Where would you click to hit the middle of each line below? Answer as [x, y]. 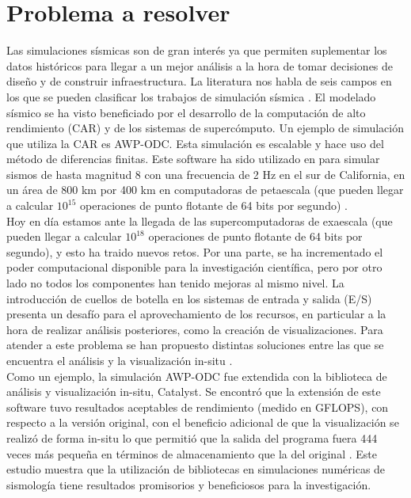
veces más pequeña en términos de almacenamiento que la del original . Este [192, 453]
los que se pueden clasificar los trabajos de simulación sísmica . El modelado [191, 96]
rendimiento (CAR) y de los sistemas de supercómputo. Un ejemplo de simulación [205, 128]
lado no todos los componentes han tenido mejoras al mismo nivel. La [175, 283]
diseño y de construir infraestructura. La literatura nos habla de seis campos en [199, 81]
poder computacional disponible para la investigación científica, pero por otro [194, 267]
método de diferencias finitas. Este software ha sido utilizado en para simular [193, 159]
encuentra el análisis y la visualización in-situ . [120, 360]
